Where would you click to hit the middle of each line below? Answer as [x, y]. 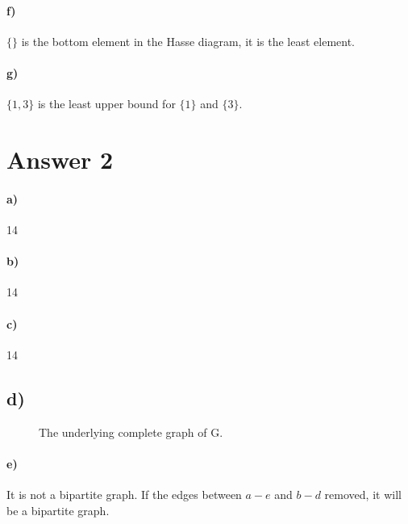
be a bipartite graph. [58, 510]
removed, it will [363, 494]
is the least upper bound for [106, 104]
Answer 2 [60, 159]
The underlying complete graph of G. [131, 432]
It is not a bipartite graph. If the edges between [124, 494]
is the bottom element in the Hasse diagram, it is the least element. [188, 41]
